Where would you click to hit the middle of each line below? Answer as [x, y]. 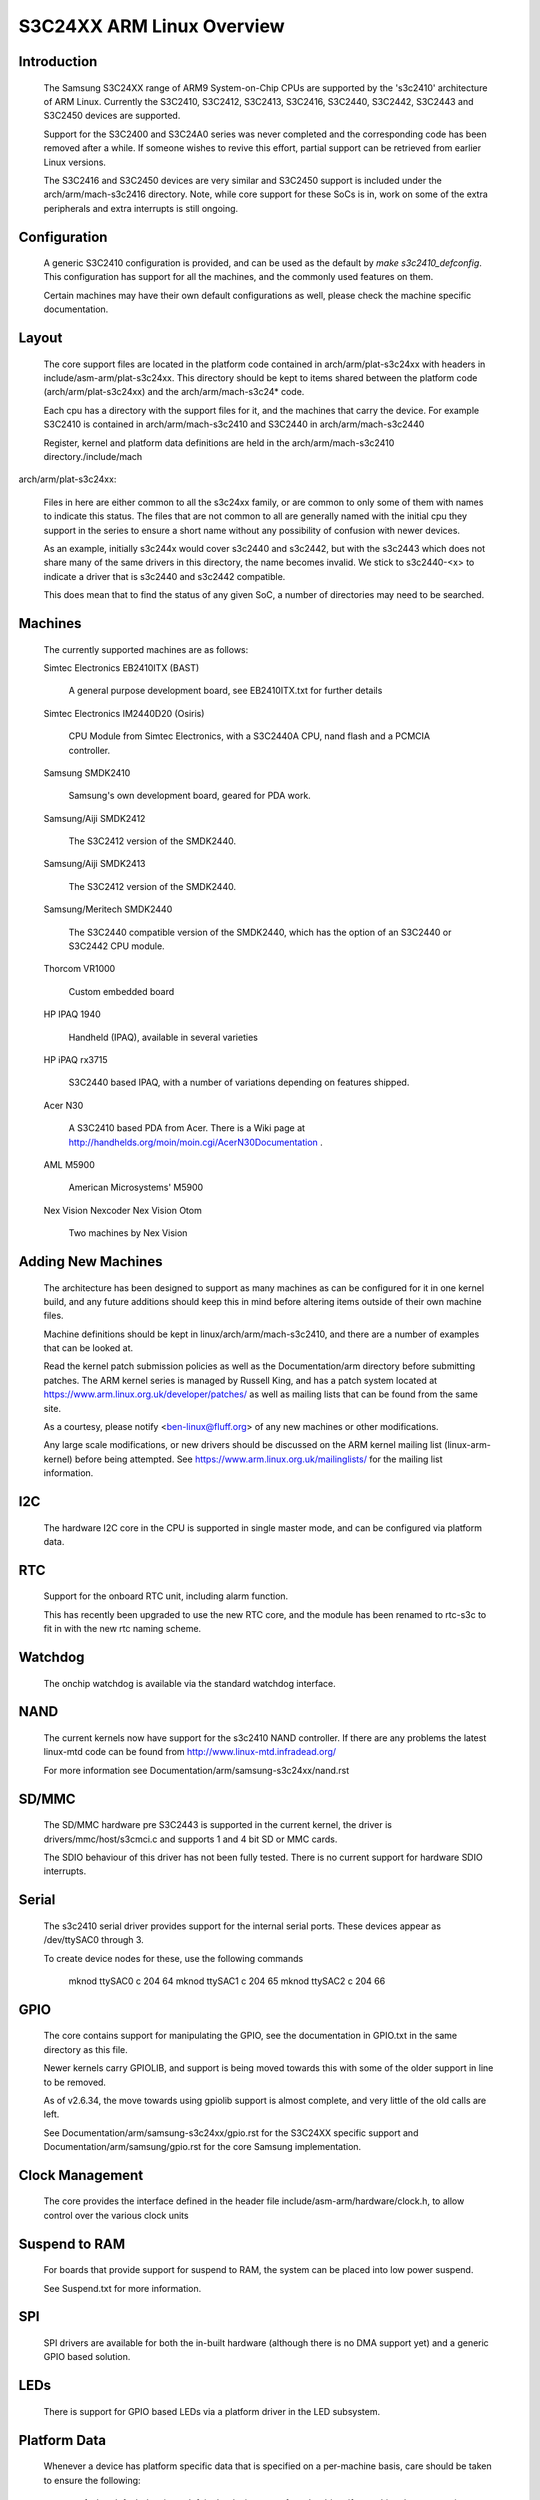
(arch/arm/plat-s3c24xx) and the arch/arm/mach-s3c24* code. [174, 392]
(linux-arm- [467, 1445]
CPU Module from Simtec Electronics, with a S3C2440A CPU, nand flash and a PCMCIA [249, 736]
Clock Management [81, 2175]
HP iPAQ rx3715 [76, 1059]
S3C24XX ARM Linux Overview [151, 26]
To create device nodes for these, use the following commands [173, 1958]
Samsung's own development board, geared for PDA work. [190, 796]
